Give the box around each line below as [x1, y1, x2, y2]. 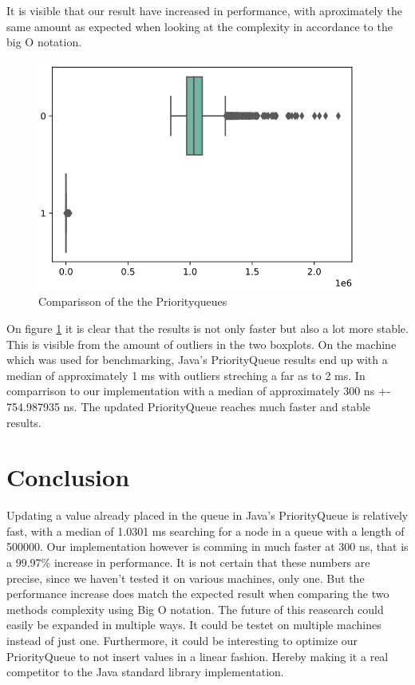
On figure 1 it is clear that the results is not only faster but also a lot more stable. [6, 320, 409, 337]
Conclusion [6, 461, 130, 493]
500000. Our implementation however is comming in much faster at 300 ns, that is [6, 538, 409, 555]
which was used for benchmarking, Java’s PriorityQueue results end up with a [6, 351, 388, 368]
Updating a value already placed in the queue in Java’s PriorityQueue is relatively [6, 507, 409, 524]
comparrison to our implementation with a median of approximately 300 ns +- [6, 382, 391, 399]
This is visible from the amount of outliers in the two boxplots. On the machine [6, 335, 397, 352]
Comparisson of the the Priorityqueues [38, 293, 227, 310]
